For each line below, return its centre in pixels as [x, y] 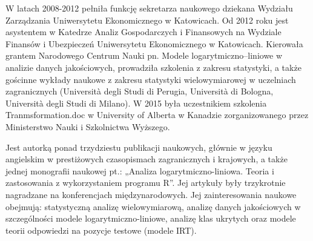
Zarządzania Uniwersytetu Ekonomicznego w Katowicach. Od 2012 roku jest [147, 20]
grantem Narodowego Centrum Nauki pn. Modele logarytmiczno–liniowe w [144, 55]
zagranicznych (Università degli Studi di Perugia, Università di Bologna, [140, 91]
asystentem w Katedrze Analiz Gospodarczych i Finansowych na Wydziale [143, 32]
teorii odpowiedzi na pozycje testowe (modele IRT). [101, 230]
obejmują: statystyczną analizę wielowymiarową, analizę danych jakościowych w [153, 206]
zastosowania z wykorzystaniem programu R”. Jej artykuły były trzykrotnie [146, 183]
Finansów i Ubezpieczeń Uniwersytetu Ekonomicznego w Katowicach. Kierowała [154, 43]
